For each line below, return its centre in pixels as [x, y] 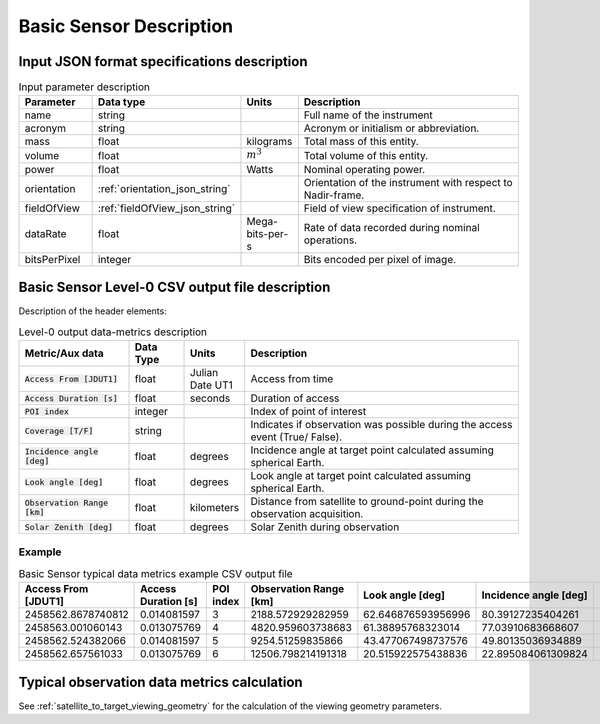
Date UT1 [212, 385]
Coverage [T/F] [59, 430]
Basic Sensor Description [126, 26]
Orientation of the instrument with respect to [408, 182]
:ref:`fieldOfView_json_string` [166, 208]
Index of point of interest [308, 412]
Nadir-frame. [334, 195]
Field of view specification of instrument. [400, 208]
